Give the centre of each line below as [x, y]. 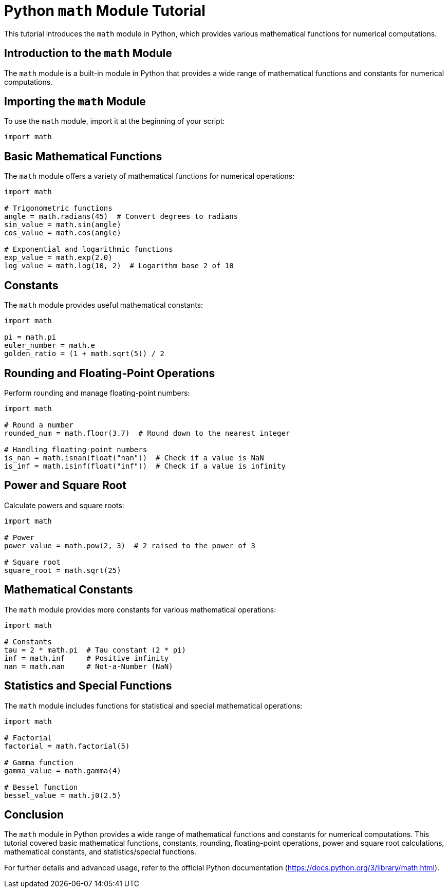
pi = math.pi [30, 337]
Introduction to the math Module [88, 53]
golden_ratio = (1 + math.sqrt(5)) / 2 [84, 354]
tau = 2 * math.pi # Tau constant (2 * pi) [95, 650]
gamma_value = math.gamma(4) [63, 770]
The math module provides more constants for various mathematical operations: [140, 609]
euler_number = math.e [50, 346]
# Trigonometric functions [58, 208]
